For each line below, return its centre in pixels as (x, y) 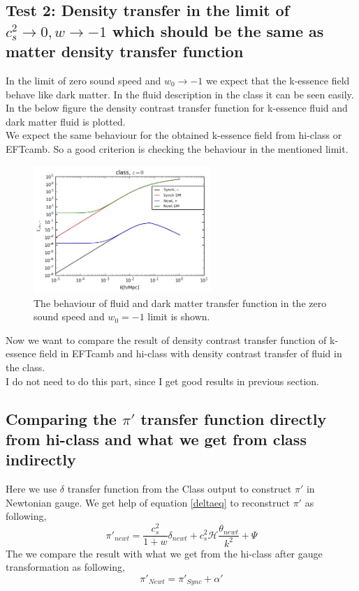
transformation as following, (65, 567)
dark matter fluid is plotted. (66, 121)
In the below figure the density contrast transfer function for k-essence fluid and (177, 108)
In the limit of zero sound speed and (83, 80)
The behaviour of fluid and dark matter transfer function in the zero (180, 302)
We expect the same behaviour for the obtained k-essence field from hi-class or (174, 135)
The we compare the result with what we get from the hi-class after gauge (164, 553)
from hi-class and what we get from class (156, 439)
